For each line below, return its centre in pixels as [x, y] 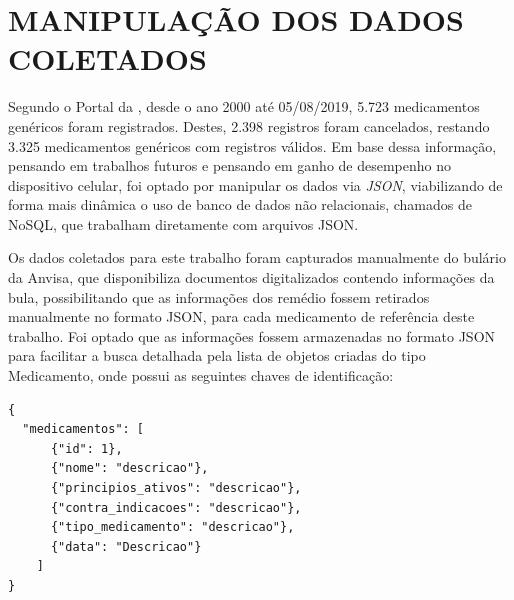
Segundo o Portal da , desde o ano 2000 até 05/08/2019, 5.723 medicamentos [244, 106]
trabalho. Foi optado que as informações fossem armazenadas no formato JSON [252, 335]
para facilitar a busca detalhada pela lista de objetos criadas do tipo [217, 355]
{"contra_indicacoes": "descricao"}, [176, 507]
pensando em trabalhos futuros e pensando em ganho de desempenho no [230, 165]
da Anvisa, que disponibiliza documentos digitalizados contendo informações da [251, 277]
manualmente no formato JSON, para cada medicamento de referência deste [241, 316]
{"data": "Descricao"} [126, 546]
